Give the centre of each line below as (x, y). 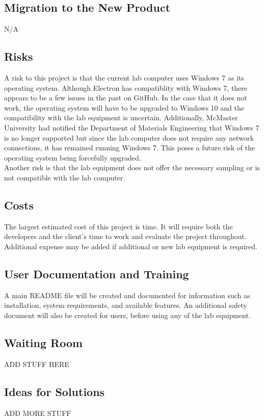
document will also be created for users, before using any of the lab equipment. (127, 315)
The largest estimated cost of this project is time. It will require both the (118, 226)
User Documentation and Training (97, 273)
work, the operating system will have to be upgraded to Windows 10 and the (124, 107)
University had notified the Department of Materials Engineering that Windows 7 (132, 127)
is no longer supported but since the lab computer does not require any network (129, 137)
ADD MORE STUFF (38, 413)
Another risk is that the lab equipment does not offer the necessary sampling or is (132, 167)
